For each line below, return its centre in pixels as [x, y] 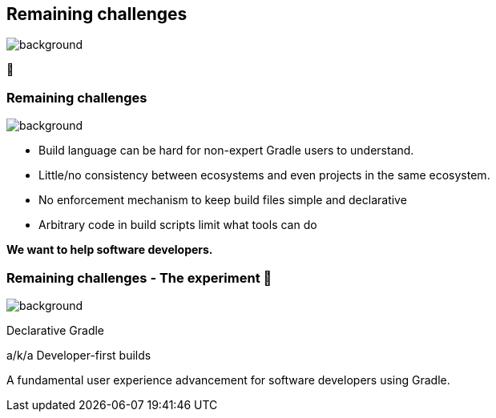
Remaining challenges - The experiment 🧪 [139, 277]
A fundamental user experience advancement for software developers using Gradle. [228, 380]
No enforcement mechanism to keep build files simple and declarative [223, 200]
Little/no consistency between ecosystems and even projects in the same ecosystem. [264, 175]
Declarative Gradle [56, 330]
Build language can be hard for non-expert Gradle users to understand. [226, 151]
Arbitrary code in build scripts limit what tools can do [178, 225]
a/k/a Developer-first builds [79, 355]
